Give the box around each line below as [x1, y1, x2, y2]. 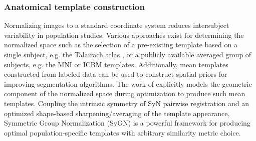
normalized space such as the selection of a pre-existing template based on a [4, 39, 237, 50]
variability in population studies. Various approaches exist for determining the [4, 29, 244, 40]
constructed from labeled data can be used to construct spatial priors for [4, 69, 227, 79]
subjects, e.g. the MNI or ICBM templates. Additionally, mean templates [4, 59, 228, 69]
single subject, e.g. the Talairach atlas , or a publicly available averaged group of [4, 49, 251, 59]
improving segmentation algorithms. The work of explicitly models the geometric [4, 78, 252, 89]
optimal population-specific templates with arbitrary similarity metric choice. [4, 127, 241, 138]
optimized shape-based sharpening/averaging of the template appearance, [4, 108, 230, 118]
